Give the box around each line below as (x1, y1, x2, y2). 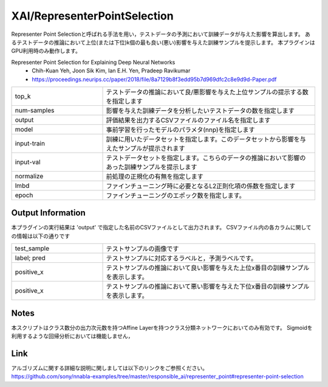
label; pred (15, 254, 46, 262)
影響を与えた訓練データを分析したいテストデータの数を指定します (106, 106, 295, 115)
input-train (15, 139, 46, 147)
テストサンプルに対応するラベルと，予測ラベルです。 (106, 254, 258, 263)
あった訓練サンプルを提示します (106, 162, 197, 171)
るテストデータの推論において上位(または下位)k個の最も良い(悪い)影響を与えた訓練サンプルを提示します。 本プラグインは (11, 38, 315, 46)
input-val (15, 158, 41, 166)
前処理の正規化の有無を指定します (106, 172, 203, 181)
